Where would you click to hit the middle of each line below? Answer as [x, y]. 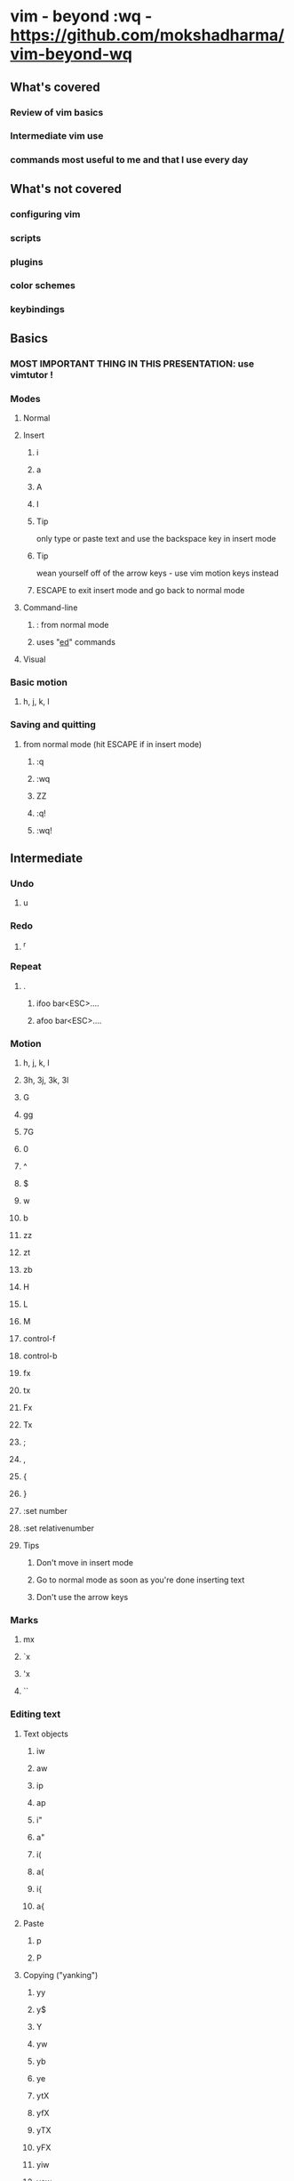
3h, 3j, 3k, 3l [46, 1080]
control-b [40, 1356]
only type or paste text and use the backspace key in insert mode [156, 538]
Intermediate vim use [57, 136]
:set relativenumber [58, 1528]
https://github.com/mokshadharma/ [147, 35]
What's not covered [66, 189]
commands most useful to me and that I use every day [129, 160]
